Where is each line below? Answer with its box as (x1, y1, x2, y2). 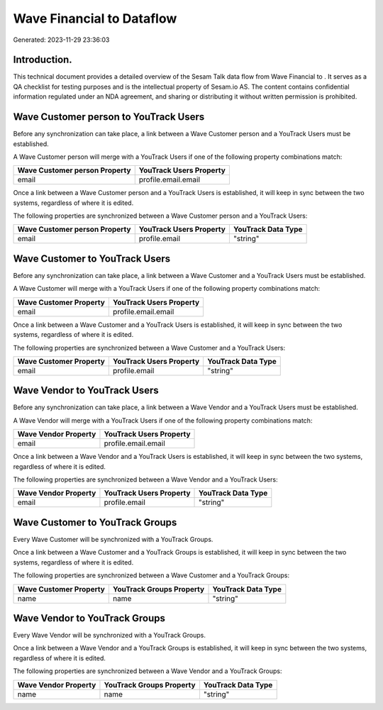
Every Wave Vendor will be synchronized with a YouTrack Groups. (13, 631, 206, 640)
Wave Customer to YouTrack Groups (13, 516, 177, 528)
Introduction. (13, 54, 72, 66)
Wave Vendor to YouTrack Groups (13, 612, 166, 624)
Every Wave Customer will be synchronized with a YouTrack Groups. (13, 535, 213, 543)
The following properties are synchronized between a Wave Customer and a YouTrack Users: (13, 343, 286, 352)
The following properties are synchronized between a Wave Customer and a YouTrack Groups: (13, 571, 290, 579)
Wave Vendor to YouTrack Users (13, 384, 159, 396)
